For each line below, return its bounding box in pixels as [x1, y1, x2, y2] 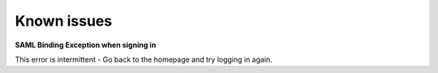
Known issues [15, 12, 113, 30]
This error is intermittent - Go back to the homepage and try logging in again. [15, 55, 273, 64]
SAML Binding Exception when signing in [15, 40, 157, 50]
